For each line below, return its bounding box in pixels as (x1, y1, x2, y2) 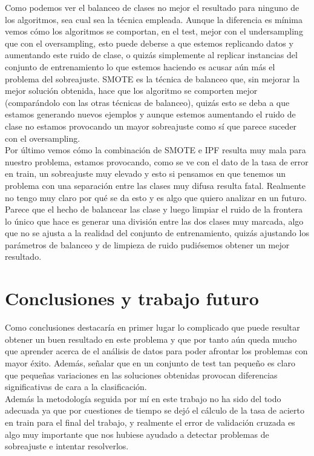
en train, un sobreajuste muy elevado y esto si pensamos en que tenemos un (5, 167, 286, 180)
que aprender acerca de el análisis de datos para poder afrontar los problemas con (5, 345, 308, 357)
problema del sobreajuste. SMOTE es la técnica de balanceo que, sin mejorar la (5, 72, 300, 85)
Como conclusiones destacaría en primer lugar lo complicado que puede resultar (5, 321, 300, 334)
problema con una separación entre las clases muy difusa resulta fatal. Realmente (5, 179, 306, 191)
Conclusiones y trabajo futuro (5, 286, 259, 311)
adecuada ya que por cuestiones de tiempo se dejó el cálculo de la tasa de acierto (5, 404, 304, 417)
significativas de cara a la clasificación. (5, 380, 147, 393)
